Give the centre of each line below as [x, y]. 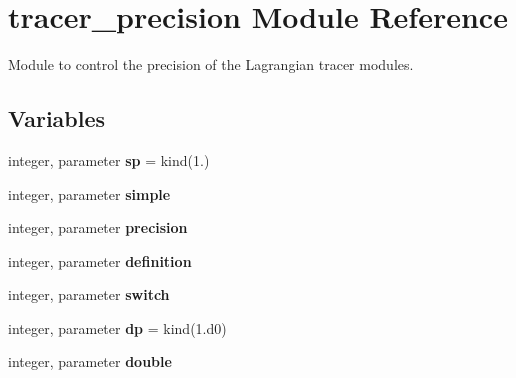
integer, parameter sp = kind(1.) [109, 159]
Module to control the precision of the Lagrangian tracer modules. [211, 64]
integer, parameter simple [89, 193]
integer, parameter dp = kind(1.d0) [117, 327]
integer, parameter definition [100, 260]
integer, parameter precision [98, 227]
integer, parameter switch [89, 294]
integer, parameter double [90, 361]
